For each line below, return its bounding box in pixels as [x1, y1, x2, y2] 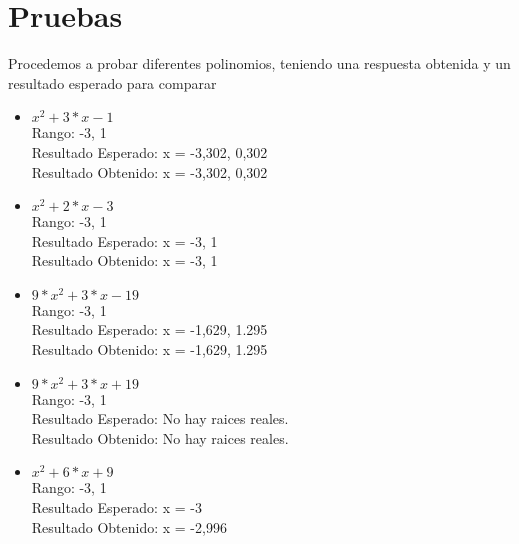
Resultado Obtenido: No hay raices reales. [31, 427, 289, 448]
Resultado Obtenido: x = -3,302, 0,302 [31, 161, 268, 182]
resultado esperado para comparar [8, 72, 217, 93]
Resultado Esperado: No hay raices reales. [31, 408, 289, 429]
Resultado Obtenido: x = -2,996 [31, 516, 227, 537]
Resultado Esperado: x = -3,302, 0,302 [31, 141, 268, 162]
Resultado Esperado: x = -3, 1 [31, 230, 218, 251]
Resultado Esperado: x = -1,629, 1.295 [31, 319, 268, 340]
